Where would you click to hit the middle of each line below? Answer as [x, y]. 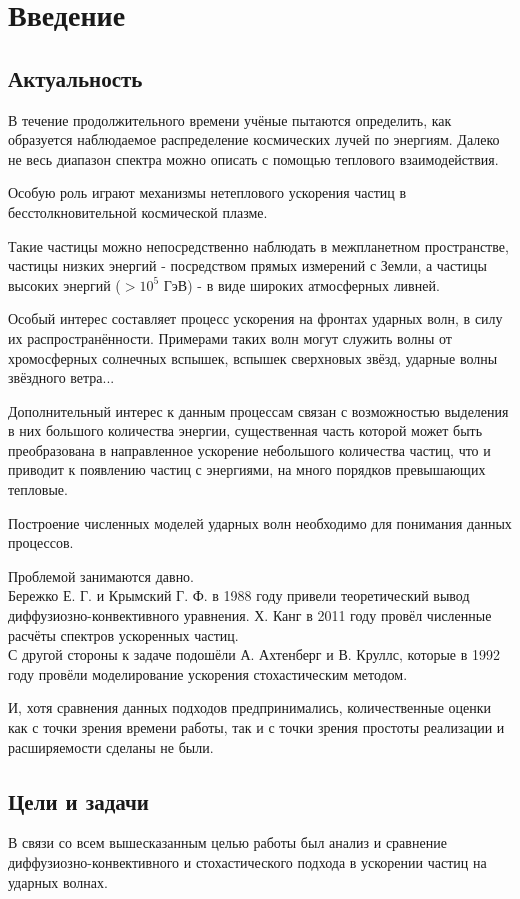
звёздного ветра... [61, 377]
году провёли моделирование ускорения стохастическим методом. [208, 673]
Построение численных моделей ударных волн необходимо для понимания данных [260, 522]
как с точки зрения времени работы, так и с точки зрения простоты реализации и [256, 727]
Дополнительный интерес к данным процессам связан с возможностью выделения [258, 410]
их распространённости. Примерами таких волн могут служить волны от [230, 337]
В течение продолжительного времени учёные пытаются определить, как [230, 119]
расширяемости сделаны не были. [111, 746]
